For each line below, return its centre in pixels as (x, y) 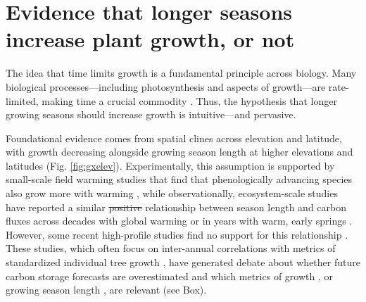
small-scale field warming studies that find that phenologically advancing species (179, 179)
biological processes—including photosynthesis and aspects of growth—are (166, 86)
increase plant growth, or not (150, 39)
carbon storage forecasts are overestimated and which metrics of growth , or (169, 276)
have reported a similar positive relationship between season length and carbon (176, 207)
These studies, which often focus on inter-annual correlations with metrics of (171, 248)
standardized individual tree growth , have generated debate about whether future (183, 262)
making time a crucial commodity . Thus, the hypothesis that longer (189, 100)
